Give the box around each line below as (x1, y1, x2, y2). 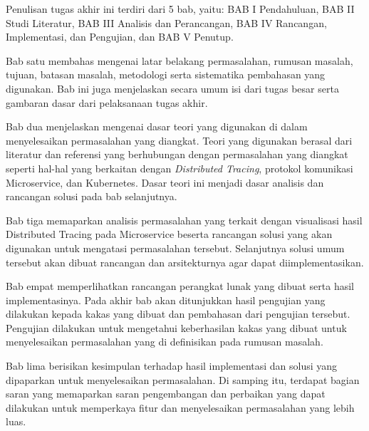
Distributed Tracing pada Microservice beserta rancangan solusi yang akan (6, 227, 333, 242)
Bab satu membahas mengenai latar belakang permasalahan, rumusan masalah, (6, 53, 353, 68)
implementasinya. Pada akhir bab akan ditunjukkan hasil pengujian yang (6, 292, 326, 307)
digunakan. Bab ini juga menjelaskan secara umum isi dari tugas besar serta (6, 81, 339, 95)
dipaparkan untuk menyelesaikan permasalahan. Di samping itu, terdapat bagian (6, 372, 360, 387)
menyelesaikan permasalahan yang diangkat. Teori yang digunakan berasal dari (6, 133, 353, 147)
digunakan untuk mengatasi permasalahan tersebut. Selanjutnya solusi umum (6, 240, 345, 255)
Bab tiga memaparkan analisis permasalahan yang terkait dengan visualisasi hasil (6, 212, 363, 227)
